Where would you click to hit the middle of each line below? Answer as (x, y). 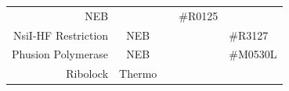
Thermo (138, 73)
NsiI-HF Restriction (61, 35)
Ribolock (87, 73)
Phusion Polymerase (60, 54)
